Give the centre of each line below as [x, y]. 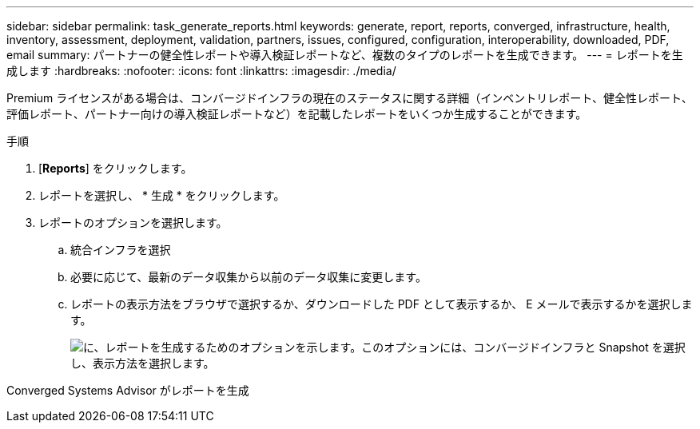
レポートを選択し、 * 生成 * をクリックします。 [162, 195]
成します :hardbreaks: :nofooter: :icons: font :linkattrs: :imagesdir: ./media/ [201, 71]
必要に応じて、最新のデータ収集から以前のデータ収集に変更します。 [249, 277]
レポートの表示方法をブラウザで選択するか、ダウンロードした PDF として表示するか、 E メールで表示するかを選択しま [382, 304]
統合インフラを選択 [121, 250]
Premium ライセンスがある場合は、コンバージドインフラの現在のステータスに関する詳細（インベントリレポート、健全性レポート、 [350, 98]
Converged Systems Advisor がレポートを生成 [128, 390]
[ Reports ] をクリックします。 [115, 168]
